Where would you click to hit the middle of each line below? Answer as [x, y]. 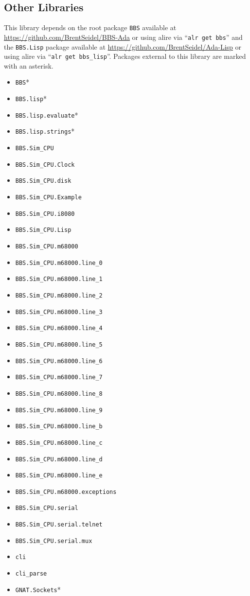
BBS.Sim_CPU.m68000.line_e [59, 476]
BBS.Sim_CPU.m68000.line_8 [59, 394]
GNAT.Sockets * [38, 589]
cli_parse [31, 574]
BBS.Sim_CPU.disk [43, 181]
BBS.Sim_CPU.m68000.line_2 [59, 295]
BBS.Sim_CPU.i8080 [45, 214]
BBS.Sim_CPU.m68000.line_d [59, 459]
